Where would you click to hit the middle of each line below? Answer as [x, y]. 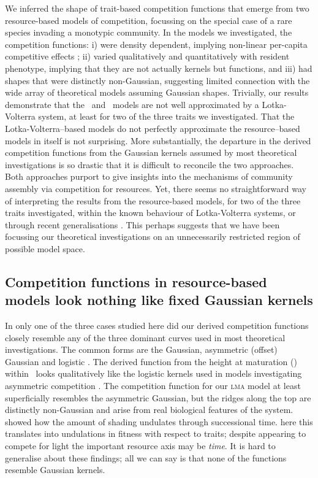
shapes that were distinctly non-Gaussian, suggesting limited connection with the [157, 80]
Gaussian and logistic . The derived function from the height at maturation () [151, 361]
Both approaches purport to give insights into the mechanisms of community [149, 176]
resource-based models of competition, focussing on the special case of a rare [149, 20]
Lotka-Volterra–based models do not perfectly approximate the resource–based [153, 128]
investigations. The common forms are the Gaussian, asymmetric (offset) [141, 349]
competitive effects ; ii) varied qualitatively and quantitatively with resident [147, 56]
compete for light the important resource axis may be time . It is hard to [140, 445]
